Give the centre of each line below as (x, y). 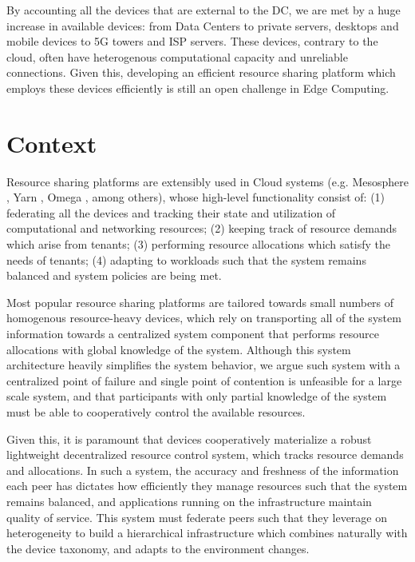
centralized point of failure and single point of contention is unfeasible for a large (204, 380)
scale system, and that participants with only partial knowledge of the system (197, 396)
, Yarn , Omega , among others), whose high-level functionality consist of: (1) (196, 197)
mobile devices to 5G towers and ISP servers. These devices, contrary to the (192, 41)
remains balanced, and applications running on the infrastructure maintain (189, 501)
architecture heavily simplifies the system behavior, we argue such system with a (204, 365)
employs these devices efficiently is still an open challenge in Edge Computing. (198, 88)
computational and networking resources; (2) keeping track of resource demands (202, 228)
